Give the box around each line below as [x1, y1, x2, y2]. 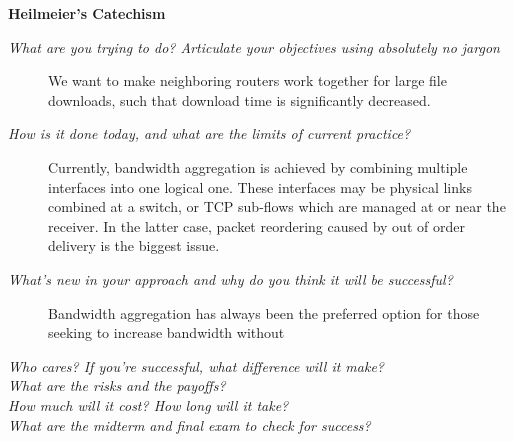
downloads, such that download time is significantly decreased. [48, 89, 431, 110]
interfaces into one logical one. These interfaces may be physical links [48, 176, 472, 197]
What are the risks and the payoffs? [8, 375, 226, 396]
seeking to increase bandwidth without [48, 322, 285, 343]
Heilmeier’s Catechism [8, 3, 166, 23]
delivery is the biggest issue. [48, 235, 220, 256]
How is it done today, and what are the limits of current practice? [8, 123, 411, 144]
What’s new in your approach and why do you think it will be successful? [8, 268, 453, 289]
